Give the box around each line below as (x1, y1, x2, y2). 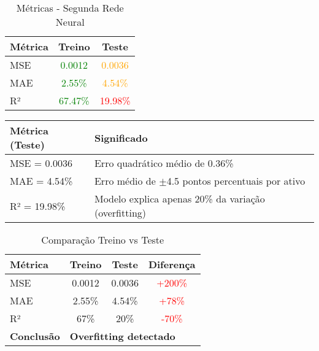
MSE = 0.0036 (10, 156, 73, 170)
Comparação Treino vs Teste (41, 233, 164, 247)
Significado (94, 130, 148, 145)
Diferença (148, 257, 196, 271)
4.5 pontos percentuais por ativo (166, 174, 306, 188)
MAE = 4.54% (10, 174, 73, 188)
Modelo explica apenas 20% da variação (94, 191, 265, 206)
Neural (55, 15, 85, 29)
